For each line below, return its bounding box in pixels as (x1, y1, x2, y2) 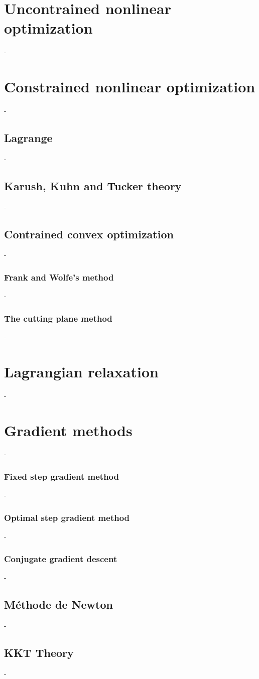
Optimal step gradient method (4, 511, 130, 523)
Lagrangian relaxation (4, 361, 159, 381)
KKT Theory (4, 644, 74, 660)
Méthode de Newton (4, 596, 113, 612)
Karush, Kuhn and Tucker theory (4, 178, 182, 193)
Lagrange (4, 130, 53, 146)
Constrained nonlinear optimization (4, 76, 255, 97)
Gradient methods (4, 420, 133, 440)
